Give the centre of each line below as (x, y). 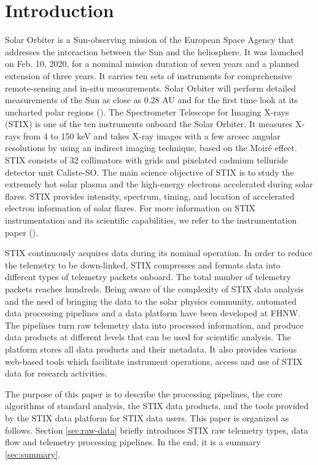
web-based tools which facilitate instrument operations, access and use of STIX (154, 361)
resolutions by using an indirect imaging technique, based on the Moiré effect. (151, 148)
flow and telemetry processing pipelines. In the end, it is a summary (133, 442)
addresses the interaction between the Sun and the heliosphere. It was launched (154, 51)
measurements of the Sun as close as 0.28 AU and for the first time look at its (152, 100)
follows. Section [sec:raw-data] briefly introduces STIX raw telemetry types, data (157, 430)
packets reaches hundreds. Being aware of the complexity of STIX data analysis (154, 289)
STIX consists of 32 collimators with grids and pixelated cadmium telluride (146, 160)
